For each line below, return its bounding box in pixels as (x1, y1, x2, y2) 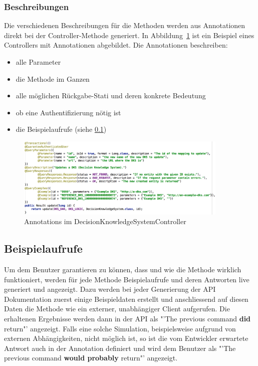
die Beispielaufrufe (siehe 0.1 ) (16, 124, 107, 134)
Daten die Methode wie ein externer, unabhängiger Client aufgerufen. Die (4, 303, 230, 314)
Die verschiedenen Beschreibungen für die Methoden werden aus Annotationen (4, 20, 245, 31)
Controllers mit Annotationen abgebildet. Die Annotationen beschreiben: (4, 40, 228, 50)
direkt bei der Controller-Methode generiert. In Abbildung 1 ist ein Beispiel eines (4, 30, 254, 40)
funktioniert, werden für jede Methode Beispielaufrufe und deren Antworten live (4, 274, 249, 284)
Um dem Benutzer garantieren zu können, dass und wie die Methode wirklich (4, 264, 241, 275)
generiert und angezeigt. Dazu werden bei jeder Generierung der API (4, 284, 216, 294)
